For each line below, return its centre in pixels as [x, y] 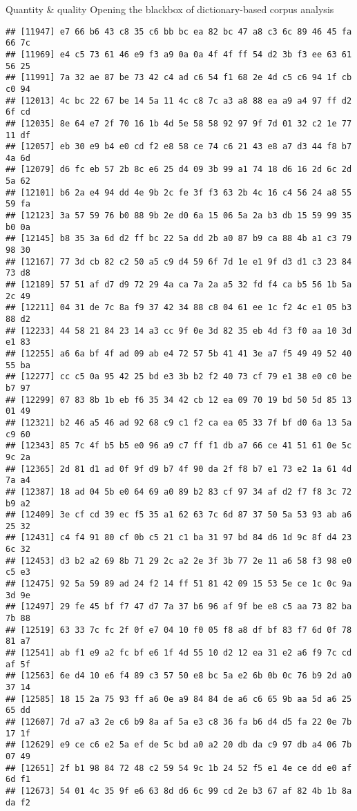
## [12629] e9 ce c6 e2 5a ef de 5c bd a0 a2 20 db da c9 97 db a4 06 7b [179, 745]
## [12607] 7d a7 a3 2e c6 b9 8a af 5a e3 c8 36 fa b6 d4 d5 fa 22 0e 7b [179, 722]
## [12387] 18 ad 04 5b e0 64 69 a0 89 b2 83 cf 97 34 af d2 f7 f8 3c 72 [179, 492]
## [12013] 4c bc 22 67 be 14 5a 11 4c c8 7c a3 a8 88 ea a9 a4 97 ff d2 [179, 101]
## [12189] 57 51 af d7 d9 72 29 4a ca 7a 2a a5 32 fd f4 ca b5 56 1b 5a [179, 285]
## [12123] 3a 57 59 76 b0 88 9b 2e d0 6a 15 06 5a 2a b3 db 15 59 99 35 [179, 216]
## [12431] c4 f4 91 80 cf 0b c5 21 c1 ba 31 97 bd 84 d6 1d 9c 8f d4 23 [179, 538]
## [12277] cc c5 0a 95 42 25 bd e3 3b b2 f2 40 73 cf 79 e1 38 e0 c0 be [179, 377]
